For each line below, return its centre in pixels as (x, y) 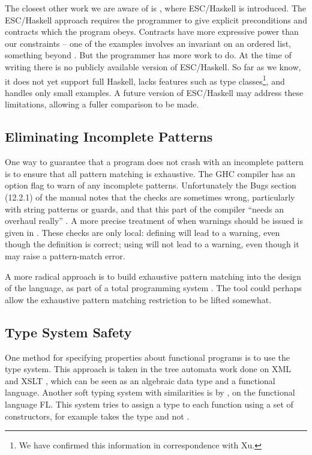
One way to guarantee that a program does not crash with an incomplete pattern (154, 162)
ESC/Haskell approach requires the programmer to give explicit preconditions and (156, 20)
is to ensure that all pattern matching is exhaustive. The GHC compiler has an (150, 173)
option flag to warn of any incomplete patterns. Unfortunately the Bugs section (151, 185)
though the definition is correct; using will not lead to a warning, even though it (152, 244)
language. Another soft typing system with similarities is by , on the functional (150, 392)
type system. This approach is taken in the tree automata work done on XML (148, 369)
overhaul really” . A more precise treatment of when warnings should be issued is (154, 221)
